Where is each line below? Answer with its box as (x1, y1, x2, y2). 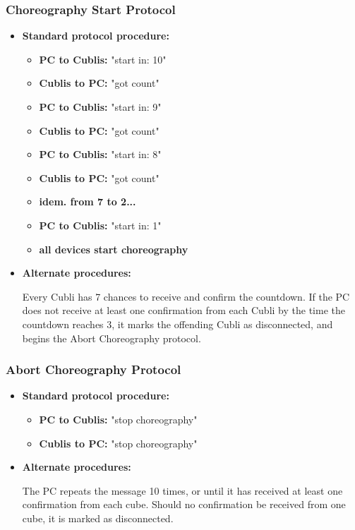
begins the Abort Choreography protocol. (22, 330, 201, 345)
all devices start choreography (39, 241, 188, 256)
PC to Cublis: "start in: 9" (39, 100, 162, 114)
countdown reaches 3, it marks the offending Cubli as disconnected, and (22, 316, 333, 331)
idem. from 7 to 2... (39, 194, 136, 209)
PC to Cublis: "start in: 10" (39, 52, 167, 66)
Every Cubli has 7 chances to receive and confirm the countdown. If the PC (22, 289, 350, 303)
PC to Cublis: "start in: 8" (39, 147, 162, 162)
